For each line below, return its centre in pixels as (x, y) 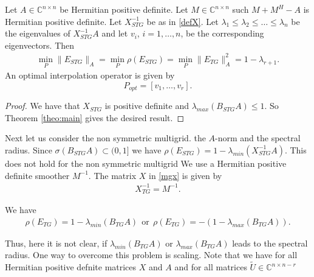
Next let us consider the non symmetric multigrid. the (105, 138)
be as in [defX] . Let (183, 21)
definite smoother (37, 175)
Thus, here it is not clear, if (56, 243)
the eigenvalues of (38, 33)
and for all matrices (211, 267)
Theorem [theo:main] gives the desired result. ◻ (95, 117)
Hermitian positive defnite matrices (71, 267)
